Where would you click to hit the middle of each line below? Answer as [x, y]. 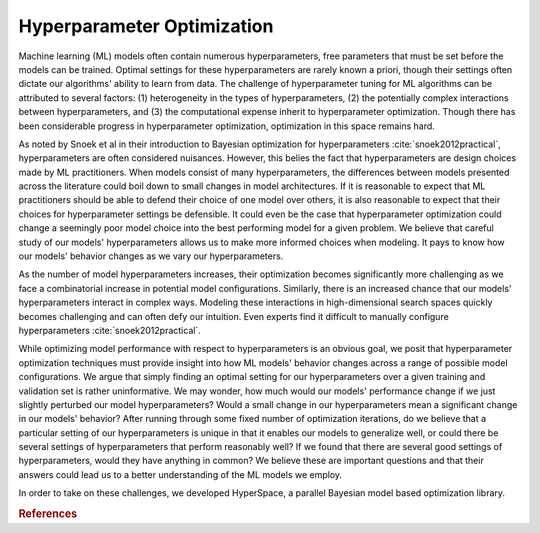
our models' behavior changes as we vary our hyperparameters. [151, 256]
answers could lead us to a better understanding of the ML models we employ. [180, 474]
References [48, 514]
